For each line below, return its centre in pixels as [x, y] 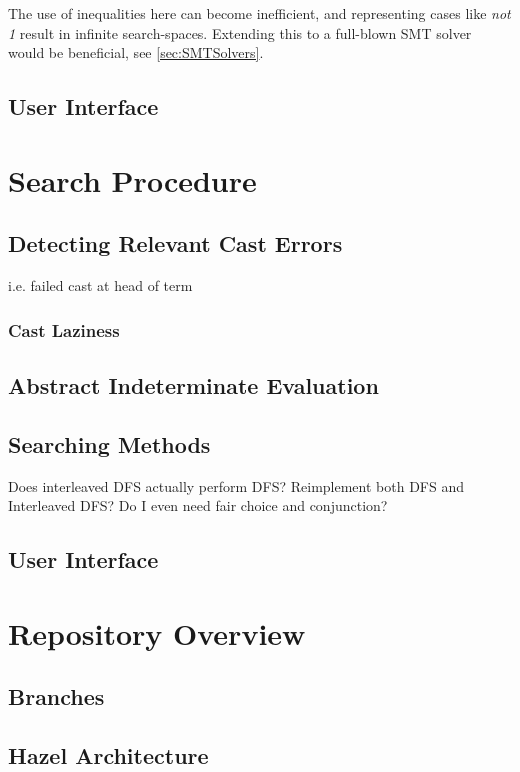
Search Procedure [132, 179]
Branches [56, 696]
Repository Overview [157, 632]
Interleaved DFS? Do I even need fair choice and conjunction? [198, 505]
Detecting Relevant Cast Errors [175, 243]
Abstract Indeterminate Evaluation [193, 384]
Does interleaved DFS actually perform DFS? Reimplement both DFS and [236, 485]
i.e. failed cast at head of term [100, 285]
